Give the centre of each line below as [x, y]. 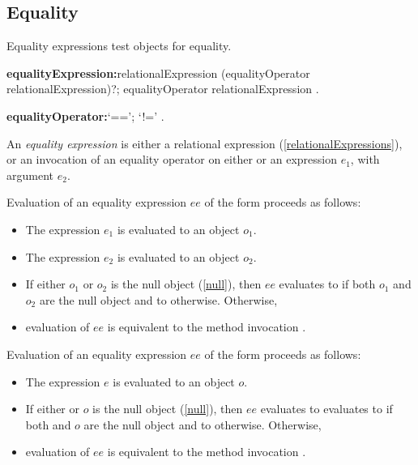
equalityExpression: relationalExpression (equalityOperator [158, 73]
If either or [52, 409]
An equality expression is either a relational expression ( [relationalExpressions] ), [205, 143]
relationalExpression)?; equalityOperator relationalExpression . [163, 89]
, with [365, 159]
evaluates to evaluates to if [326, 409]
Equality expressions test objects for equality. [119, 46]
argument [30, 175]
